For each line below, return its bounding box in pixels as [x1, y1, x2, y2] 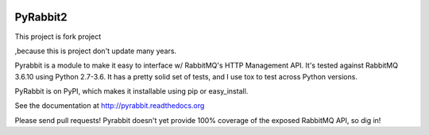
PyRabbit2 [14, 10, 68, 24]
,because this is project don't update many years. [14, 46, 177, 56]
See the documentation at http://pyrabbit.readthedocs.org [14, 101, 205, 110]
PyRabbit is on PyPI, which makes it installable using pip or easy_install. [14, 87, 249, 96]
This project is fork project [14, 32, 102, 41]
